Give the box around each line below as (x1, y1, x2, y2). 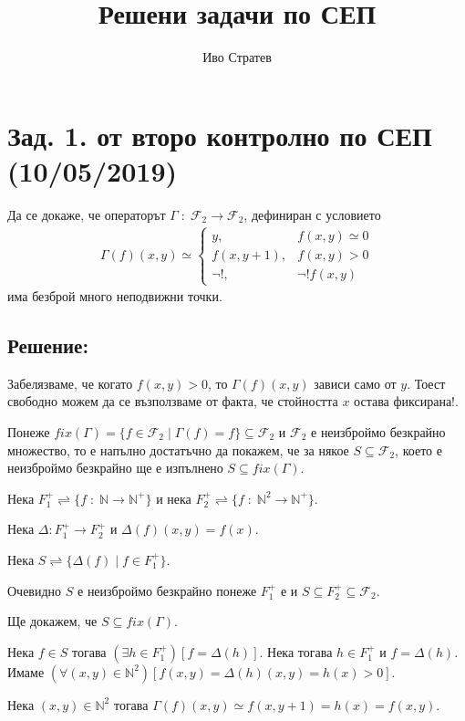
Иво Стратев (202, 47, 272, 67)
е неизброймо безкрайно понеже (77, 580, 257, 600)
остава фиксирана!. (354, 392, 459, 411)
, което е (395, 440, 442, 459)
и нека (156, 488, 191, 507)
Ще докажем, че (7, 611, 98, 631)
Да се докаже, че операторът (7, 204, 166, 224)
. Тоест (407, 373, 446, 392)
